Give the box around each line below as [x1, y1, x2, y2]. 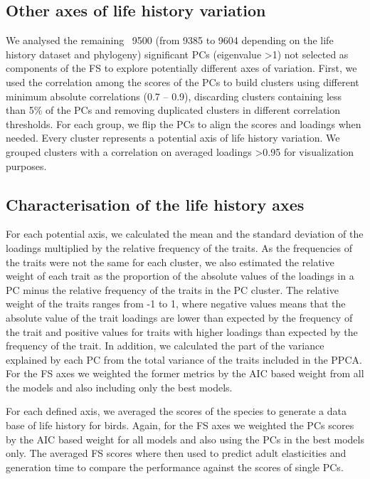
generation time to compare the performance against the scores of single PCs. [6, 459, 344, 474]
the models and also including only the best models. [6, 379, 233, 394]
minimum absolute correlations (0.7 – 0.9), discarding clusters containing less [6, 88, 342, 103]
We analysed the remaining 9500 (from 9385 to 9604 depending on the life [6, 33, 334, 48]
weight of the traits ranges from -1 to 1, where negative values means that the [6, 296, 346, 311]
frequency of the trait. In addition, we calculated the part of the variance [6, 338, 324, 353]
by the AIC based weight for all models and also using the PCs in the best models [6, 431, 364, 446]
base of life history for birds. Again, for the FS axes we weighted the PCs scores [6, 418, 354, 433]
